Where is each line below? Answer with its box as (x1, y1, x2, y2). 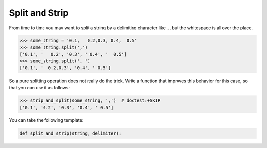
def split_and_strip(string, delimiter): (19, 130, 122, 136)
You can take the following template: (9, 117, 84, 123)
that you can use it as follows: (9, 85, 70, 90)
